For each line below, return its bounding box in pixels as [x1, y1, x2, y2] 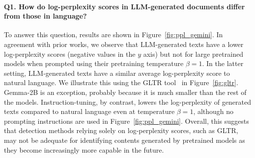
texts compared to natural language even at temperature [4, 106, 175, 116]
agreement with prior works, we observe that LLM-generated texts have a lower [4, 39, 244, 49]
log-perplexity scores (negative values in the [4, 48, 136, 59]
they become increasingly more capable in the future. [4, 144, 164, 155]
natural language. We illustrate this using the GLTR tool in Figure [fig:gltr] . [4, 77, 238, 88]
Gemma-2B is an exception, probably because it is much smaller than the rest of [4, 87, 247, 97]
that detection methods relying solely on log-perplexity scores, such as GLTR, [4, 125, 238, 135]
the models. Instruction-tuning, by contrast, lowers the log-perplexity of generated [4, 96, 251, 107]
